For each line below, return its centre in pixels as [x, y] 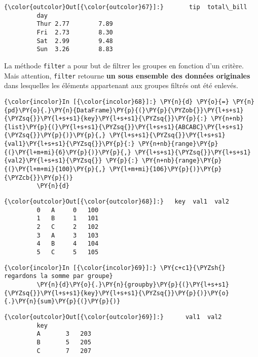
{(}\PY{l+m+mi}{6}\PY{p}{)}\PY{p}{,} [68, 152]
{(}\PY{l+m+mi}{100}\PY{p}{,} [55, 169]
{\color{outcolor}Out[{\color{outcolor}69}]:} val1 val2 [113, 317]
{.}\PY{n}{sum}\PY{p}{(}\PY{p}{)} [62, 302]
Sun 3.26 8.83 [75, 49]
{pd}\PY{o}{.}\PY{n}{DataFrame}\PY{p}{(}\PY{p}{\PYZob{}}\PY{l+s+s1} [124, 110]
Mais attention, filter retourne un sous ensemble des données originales [127, 75]
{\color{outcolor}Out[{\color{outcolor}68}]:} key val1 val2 [117, 202]
